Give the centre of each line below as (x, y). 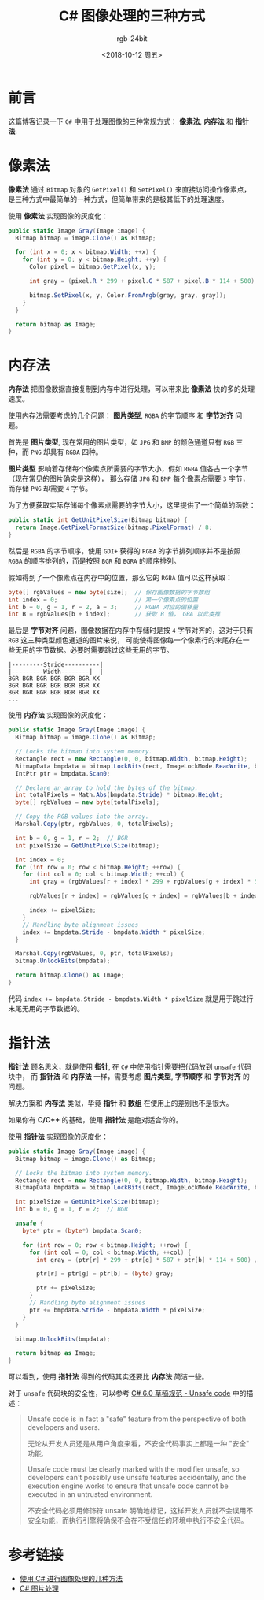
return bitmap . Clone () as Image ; (70, 975)
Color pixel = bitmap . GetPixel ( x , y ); (92, 267)
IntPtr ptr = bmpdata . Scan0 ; (63, 773)
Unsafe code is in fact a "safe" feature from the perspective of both (136, 1419)
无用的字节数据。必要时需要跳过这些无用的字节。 (94, 650)
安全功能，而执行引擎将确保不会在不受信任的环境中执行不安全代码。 (137, 1520)
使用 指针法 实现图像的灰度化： (58, 1137)
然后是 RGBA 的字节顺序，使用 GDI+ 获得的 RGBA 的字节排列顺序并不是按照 (125, 551)
